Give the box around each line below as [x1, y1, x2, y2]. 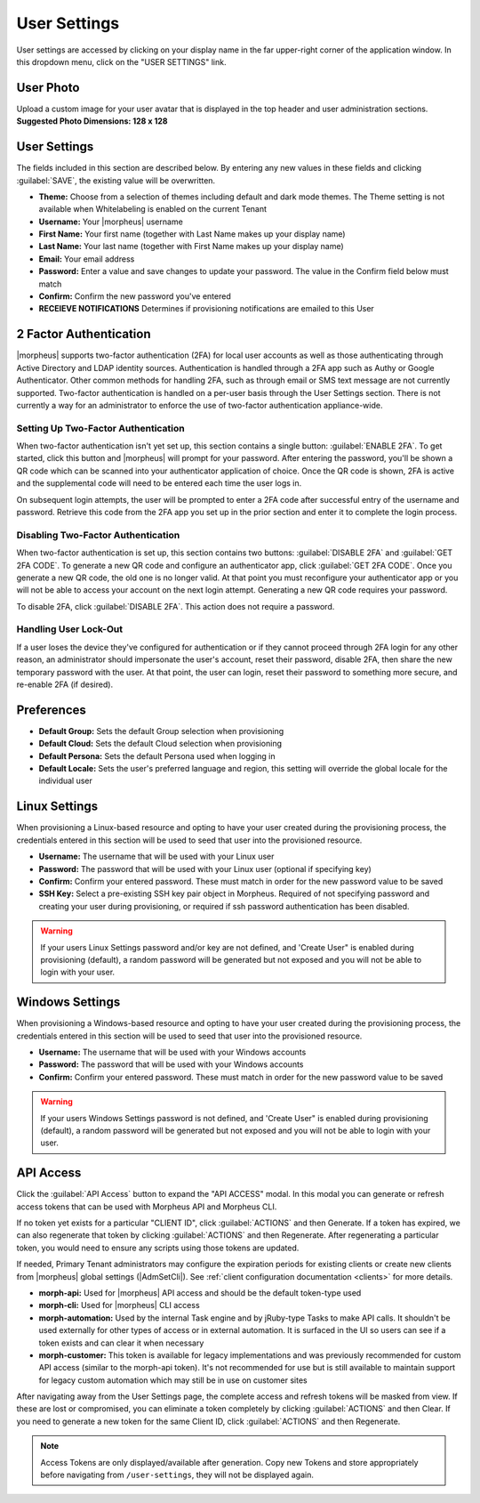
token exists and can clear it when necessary [38, 1337, 204, 1348]
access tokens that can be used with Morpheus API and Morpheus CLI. [16, 1201, 277, 1212]
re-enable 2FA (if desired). [16, 679, 114, 690]
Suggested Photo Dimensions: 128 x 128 [16, 116, 168, 126]
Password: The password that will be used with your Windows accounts [38, 1059, 304, 1070]
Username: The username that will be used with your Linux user [38, 851, 275, 862]
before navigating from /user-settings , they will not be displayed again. [40, 1469, 315, 1481]
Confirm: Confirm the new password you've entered [38, 291, 231, 302]
